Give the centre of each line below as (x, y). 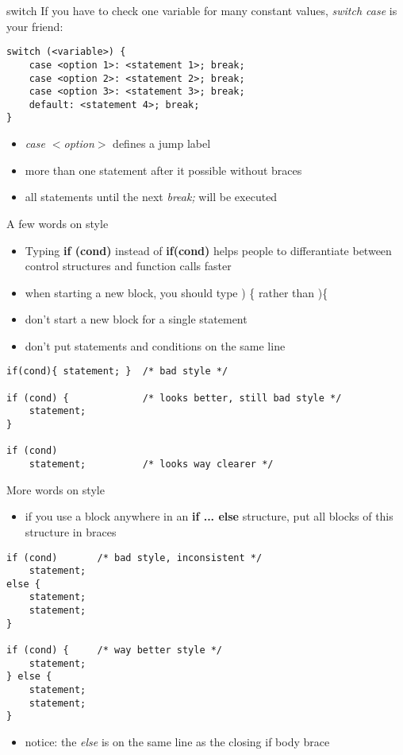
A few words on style (58, 223)
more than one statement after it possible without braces (163, 170)
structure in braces (71, 531)
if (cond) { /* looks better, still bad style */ (174, 398)
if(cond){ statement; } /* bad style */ (117, 372)
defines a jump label (162, 143)
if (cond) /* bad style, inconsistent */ (134, 558)
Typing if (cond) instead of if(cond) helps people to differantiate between (208, 250)
